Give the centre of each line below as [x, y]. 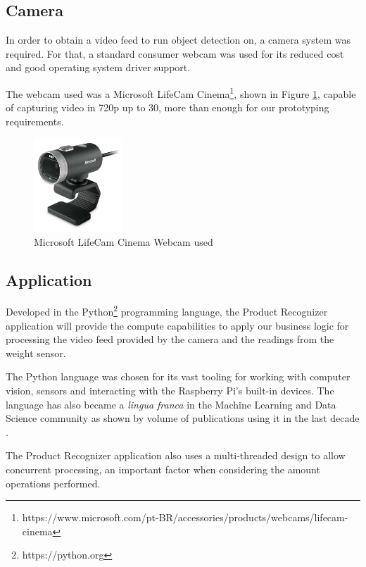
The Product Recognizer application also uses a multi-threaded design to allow [176, 455]
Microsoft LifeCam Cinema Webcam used [124, 241]
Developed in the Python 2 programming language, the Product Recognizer [167, 311]
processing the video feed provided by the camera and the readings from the [170, 339]
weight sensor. [36, 353]
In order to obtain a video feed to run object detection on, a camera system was [178, 40]
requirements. [35, 121]
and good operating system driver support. [98, 67]
